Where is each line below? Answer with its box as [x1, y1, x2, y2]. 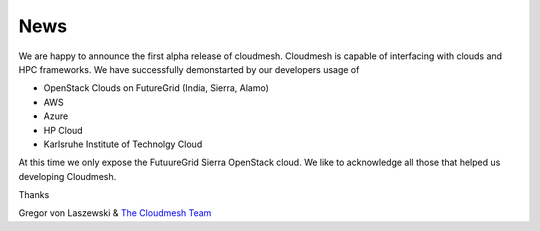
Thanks [18, 189, 50, 201]
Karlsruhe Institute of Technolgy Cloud [43, 138, 203, 150]
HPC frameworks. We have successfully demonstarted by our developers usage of [18, 63, 360, 75]
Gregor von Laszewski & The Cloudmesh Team [18, 207, 212, 219]
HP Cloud [43, 124, 84, 136]
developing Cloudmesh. [18, 170, 117, 182]
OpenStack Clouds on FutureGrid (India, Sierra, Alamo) [43, 82, 270, 94]
